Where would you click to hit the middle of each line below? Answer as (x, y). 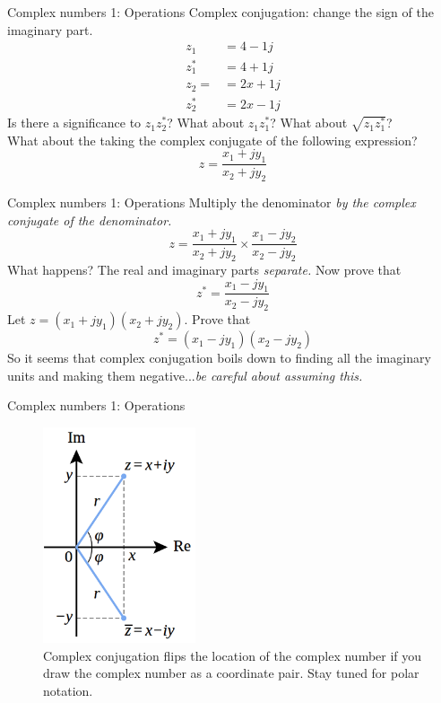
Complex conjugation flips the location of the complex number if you (233, 655)
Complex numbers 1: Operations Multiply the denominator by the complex (212, 202)
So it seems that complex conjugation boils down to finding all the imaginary (219, 358)
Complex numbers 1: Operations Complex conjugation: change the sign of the (220, 12)
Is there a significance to (74, 123)
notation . (68, 690)
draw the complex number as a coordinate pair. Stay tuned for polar (231, 673)
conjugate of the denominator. (90, 220)
